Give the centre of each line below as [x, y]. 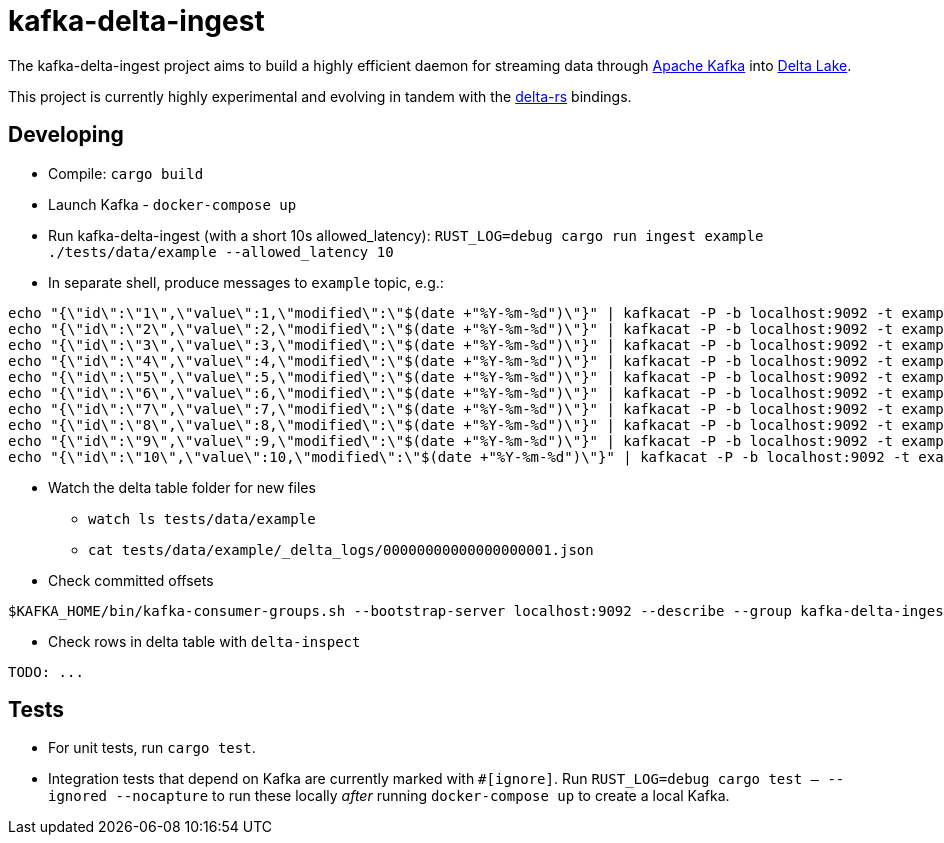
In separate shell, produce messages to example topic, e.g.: [246, 282]
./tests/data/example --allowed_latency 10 [221, 251]
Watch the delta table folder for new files [182, 487]
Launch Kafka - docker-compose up [172, 204]
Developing [66, 135]
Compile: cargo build [126, 173]
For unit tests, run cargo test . [152, 748]
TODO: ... [46, 671]
